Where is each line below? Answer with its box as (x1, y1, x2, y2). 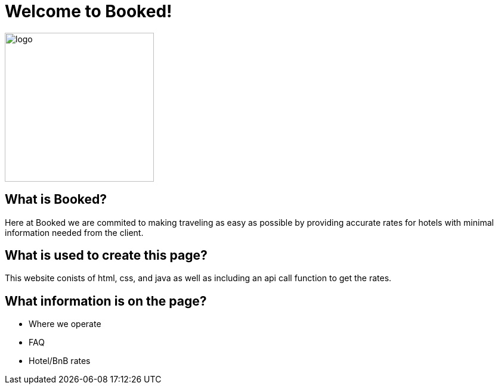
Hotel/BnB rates (29, 356, 91, 366)
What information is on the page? (5, 293, 207, 309)
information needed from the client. (5, 227, 144, 238)
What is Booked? (5, 192, 107, 207)
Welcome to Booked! (5, 1, 172, 21)
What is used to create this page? (5, 248, 208, 263)
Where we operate (29, 319, 101, 329)
